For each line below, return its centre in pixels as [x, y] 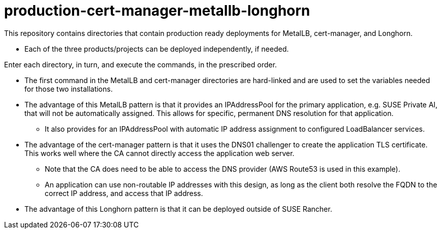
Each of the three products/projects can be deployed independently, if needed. [157, 49]
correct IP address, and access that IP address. [124, 193]
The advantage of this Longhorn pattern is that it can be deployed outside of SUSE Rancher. [178, 209]
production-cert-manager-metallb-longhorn [157, 11]
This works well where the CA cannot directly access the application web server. [160, 153]
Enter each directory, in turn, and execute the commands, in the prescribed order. [140, 64]
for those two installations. [69, 89]
